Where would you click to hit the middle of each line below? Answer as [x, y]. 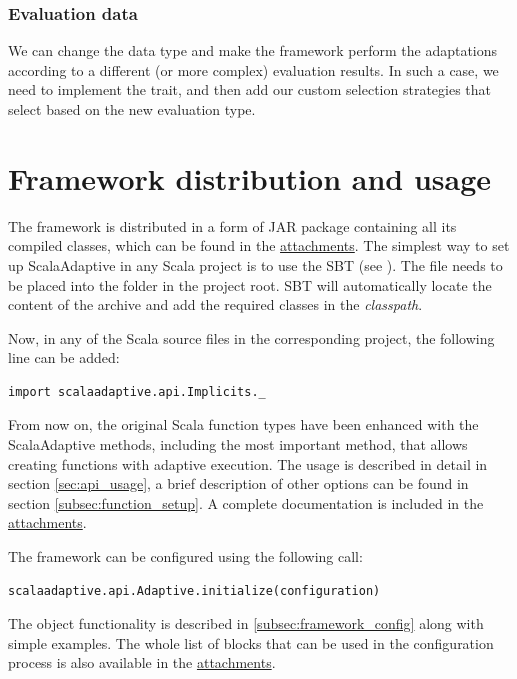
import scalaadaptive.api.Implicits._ [137, 391]
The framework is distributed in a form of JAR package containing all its [232, 225]
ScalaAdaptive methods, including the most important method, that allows [238, 444]
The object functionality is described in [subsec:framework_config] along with [246, 623]
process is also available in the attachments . [142, 662]
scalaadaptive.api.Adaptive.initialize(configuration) [194, 590]
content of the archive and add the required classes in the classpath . [215, 304]
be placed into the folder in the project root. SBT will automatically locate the [250, 284]
